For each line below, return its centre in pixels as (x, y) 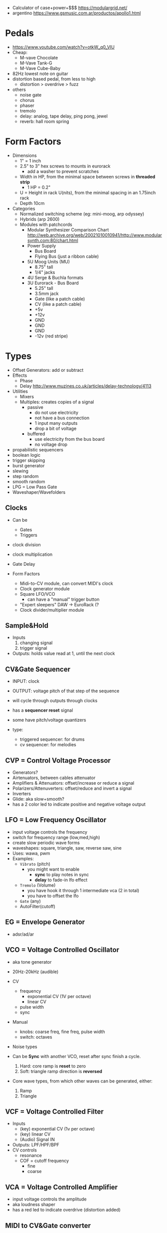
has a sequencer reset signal (43, 710)
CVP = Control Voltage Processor (58, 760)
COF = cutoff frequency (44, 1161)
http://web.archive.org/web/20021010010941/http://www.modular (94, 235)
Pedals (19, 33)
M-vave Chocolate (39, 57)
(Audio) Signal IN (37, 1140)
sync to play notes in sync (62, 874)
